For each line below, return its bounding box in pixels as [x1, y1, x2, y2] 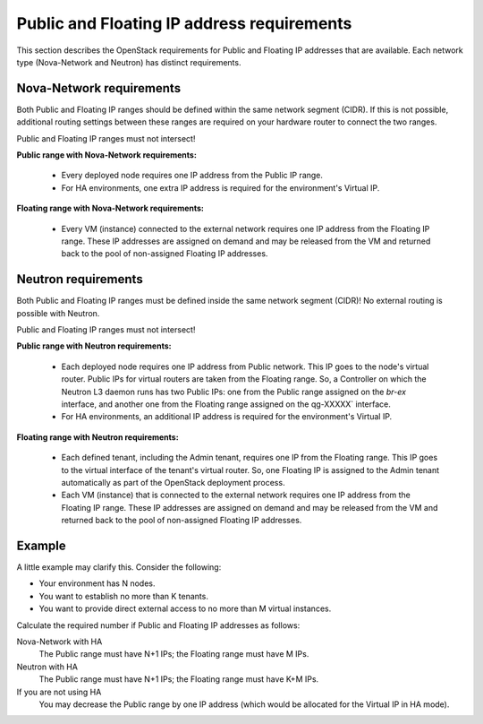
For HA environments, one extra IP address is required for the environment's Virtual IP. [61, 182, 380, 193]
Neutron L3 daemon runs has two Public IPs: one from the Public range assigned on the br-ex [61, 386, 407, 397]
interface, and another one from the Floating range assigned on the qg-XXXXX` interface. [61, 399, 391, 409]
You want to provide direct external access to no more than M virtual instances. [38, 603, 332, 614]
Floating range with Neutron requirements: [16, 431, 179, 443]
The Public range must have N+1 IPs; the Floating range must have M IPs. [38, 649, 309, 659]
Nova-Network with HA [16, 636, 103, 647]
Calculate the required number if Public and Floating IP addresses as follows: [16, 619, 301, 631]
